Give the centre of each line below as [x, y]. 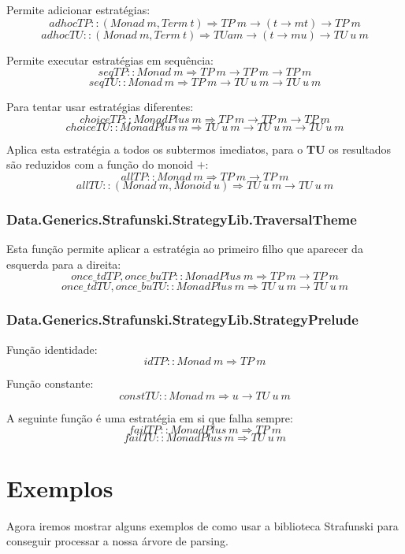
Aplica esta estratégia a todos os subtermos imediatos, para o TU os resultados [199, 149]
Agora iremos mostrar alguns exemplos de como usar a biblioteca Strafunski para [202, 525]
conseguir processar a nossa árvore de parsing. [117, 541]
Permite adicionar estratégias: [78, 9]
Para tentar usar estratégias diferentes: [100, 107]
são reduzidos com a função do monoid [100, 164]
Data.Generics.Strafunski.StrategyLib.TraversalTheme [182, 219]
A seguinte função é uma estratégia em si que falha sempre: [150, 417]
